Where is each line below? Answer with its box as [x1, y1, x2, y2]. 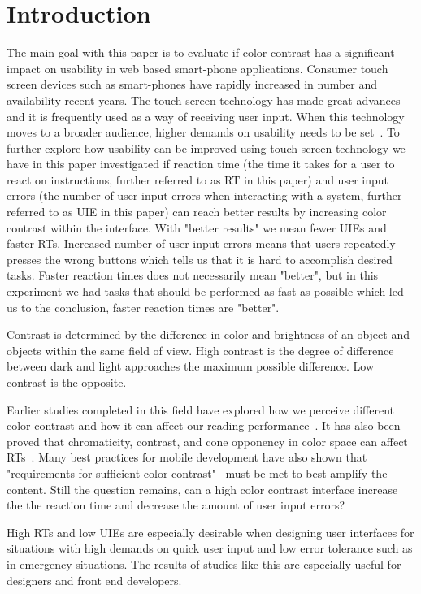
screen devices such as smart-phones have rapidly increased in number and [7, 76, 378, 93]
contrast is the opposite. [7, 374, 127, 390]
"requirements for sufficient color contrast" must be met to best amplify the [7, 464, 388, 481]
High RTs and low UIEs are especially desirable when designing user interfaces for [7, 523, 414, 540]
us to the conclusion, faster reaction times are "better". [7, 298, 280, 315]
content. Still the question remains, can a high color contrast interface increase [7, 480, 398, 497]
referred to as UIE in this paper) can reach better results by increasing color [7, 203, 387, 220]
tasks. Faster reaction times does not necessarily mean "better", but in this [7, 267, 379, 284]
